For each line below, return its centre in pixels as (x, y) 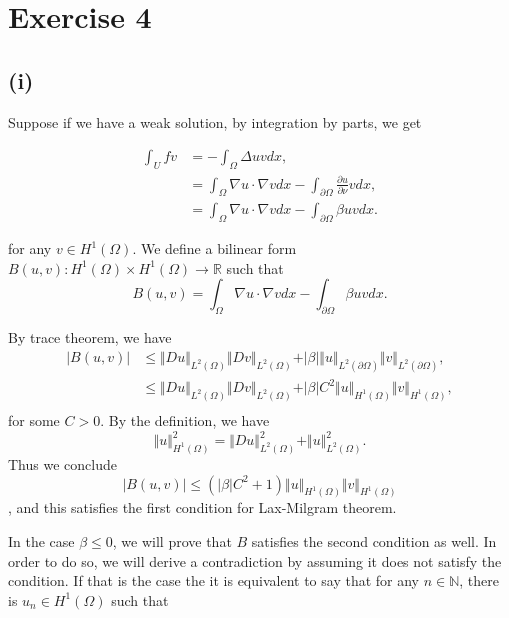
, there (479, 580)
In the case (41, 541)
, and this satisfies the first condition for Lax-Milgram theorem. (202, 507)
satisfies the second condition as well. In (374, 541)
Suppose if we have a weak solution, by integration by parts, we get (215, 121)
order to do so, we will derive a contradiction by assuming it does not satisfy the (255, 560)
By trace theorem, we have (90, 337)
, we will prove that (172, 541)
